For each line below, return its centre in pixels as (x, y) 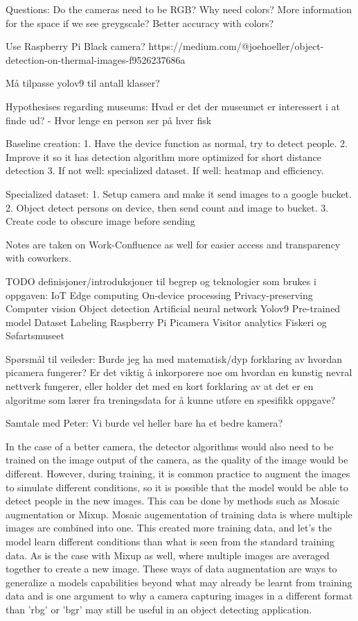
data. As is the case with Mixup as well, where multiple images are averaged (168, 555)
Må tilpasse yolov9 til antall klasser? (83, 83)
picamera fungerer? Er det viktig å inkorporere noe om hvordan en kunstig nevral (179, 372)
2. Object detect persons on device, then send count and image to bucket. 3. (167, 207)
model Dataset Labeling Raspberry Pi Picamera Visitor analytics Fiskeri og (166, 322)
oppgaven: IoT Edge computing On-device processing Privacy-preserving (159, 295)
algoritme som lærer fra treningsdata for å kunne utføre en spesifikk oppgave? (171, 399)
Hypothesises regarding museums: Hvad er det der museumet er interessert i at (173, 106)
